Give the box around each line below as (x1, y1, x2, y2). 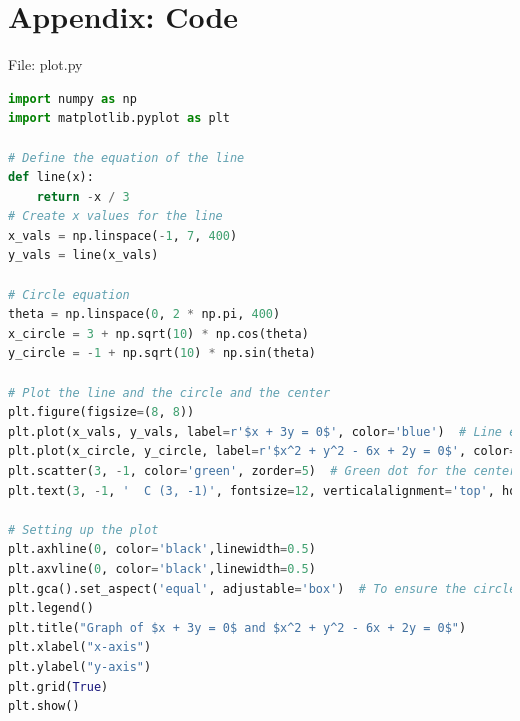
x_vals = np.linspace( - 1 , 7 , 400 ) (8, 228, 238, 243)
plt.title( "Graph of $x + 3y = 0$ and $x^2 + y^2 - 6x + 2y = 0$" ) (8, 620, 467, 635)
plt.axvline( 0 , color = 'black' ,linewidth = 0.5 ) (8, 561, 316, 576)
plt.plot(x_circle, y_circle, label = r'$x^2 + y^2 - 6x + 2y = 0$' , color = (8, 444, 517, 459)
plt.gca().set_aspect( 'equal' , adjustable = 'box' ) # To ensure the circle (8, 581, 517, 596)
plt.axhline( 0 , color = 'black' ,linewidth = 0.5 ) (8, 542, 316, 557)
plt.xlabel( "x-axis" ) (8, 640, 152, 655)
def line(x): (8, 170, 94, 185)
